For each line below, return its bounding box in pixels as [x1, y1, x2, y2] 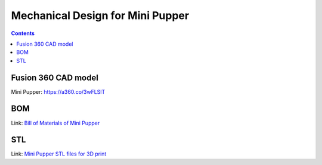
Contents [11, 30, 35, 37]
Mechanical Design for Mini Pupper [11, 9, 190, 22]
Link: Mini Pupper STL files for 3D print [11, 150, 107, 157]
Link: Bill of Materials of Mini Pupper [11, 119, 100, 126]
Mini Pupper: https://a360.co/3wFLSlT [11, 88, 106, 95]
